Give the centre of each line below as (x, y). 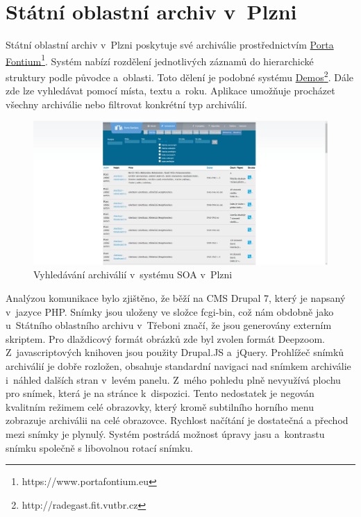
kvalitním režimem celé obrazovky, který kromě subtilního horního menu (160, 406)
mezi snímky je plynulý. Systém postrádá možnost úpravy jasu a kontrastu (165, 433)
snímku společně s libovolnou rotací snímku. (99, 447)
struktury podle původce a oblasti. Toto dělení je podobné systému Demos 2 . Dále (179, 76)
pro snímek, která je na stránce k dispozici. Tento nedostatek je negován (160, 393)
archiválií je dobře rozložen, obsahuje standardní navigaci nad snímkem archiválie (178, 366)
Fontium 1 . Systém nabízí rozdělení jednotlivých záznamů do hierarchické (160, 60)
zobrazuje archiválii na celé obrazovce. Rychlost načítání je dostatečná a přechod (177, 420)
